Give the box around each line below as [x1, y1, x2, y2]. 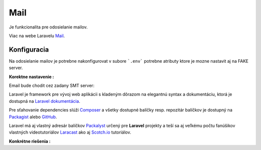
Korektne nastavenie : [9, 74, 54, 80]
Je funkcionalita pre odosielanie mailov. [9, 24, 88, 30]
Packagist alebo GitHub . [9, 114, 58, 120]
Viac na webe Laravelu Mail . [9, 33, 65, 39]
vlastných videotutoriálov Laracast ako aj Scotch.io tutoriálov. [9, 129, 131, 135]
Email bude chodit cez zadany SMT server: [9, 82, 95, 89]
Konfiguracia [9, 45, 49, 54]
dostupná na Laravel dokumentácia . [9, 98, 81, 104]
